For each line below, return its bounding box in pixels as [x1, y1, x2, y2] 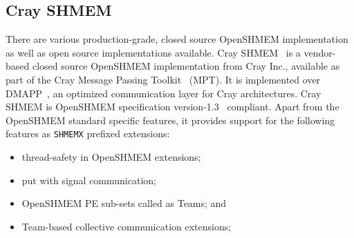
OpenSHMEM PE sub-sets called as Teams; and [21, 196, 227, 210]
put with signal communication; [21, 172, 156, 187]
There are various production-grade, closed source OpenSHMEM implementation [6, 32, 348, 46]
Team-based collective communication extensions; [21, 219, 232, 233]
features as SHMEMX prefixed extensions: [6, 126, 170, 141]
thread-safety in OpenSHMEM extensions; [21, 150, 201, 164]
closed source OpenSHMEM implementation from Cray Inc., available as [32, 59, 340, 73]
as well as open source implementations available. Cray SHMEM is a [6, 45, 301, 59]
